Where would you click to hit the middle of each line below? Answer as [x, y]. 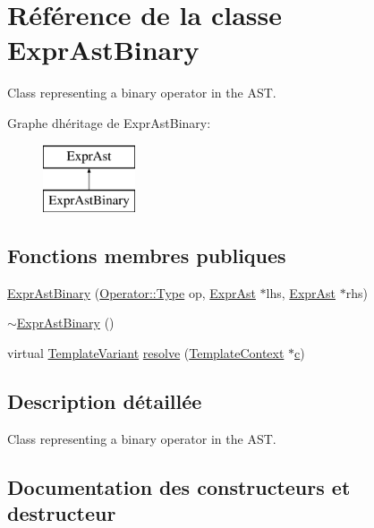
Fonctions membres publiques [147, 255]
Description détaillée [105, 401]
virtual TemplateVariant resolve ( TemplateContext [146, 353]
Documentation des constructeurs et [179, 486]
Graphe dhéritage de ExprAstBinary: [109, 122]
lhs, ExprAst [301, 292]
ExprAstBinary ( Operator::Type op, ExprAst [132, 292]
